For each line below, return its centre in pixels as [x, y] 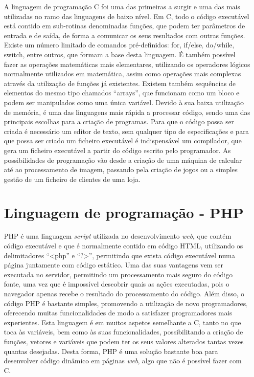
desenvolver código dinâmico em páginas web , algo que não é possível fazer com [123, 361]
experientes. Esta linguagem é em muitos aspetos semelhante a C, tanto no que [123, 322]
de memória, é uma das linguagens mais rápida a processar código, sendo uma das [127, 112]
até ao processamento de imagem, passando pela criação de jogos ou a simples [121, 169]
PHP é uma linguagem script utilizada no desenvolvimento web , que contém [118, 236]
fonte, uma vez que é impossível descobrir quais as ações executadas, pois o [117, 284]
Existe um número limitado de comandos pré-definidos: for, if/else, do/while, [119, 45]
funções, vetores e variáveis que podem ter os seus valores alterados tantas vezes [124, 341]
